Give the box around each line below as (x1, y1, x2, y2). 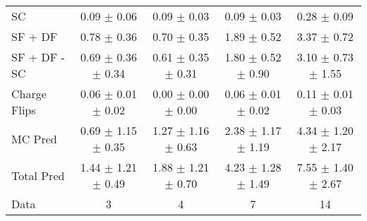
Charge (11, 85, 47, 102)
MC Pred (11, 130, 57, 147)
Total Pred (11, 167, 65, 184)
